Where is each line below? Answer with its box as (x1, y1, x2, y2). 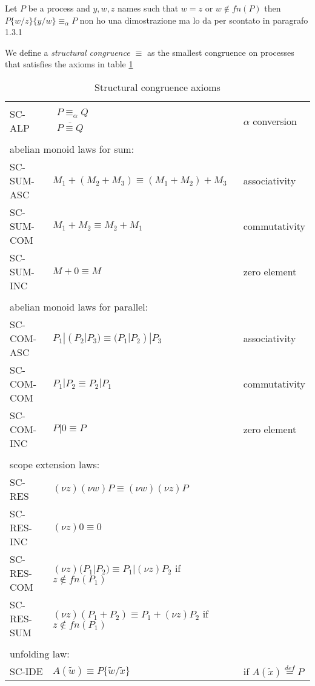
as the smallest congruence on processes (147, 45, 294, 58)
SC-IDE (10, 664, 43, 679)
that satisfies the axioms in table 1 (5, 58, 133, 70)
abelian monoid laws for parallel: (10, 300, 148, 314)
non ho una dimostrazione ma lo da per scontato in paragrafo (79, 13, 308, 26)
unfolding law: (10, 647, 70, 661)
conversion (253, 113, 297, 128)
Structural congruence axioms (94, 79, 220, 94)
